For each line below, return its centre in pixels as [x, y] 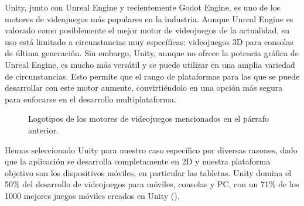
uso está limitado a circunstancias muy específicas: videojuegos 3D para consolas [149, 41]
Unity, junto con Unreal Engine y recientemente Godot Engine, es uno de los [143, 7]
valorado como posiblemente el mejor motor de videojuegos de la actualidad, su [147, 30]
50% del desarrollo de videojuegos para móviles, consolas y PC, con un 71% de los [152, 184]
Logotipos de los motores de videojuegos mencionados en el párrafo [148, 119]
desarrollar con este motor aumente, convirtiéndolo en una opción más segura [144, 87]
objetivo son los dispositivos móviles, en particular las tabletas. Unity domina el [148, 172]
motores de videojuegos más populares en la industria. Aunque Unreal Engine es [149, 18]
